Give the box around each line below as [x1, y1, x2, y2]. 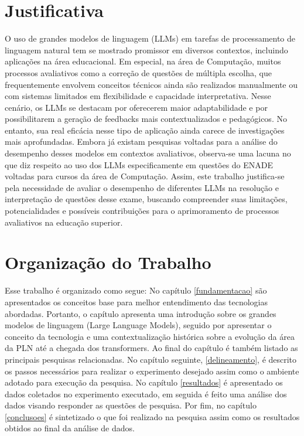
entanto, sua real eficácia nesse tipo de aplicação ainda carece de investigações [5, 124, 285, 136]
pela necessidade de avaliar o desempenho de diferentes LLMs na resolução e [5, 181, 279, 193]
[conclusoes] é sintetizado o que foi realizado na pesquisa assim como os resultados [5, 410, 300, 423]
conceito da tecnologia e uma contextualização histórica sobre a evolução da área [5, 330, 295, 342]
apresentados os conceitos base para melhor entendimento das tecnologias [5, 295, 268, 308]
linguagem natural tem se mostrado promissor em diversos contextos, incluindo [5, 43, 288, 56]
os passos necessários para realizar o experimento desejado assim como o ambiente [5, 365, 299, 377]
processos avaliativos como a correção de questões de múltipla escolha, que [5, 66, 272, 79]
